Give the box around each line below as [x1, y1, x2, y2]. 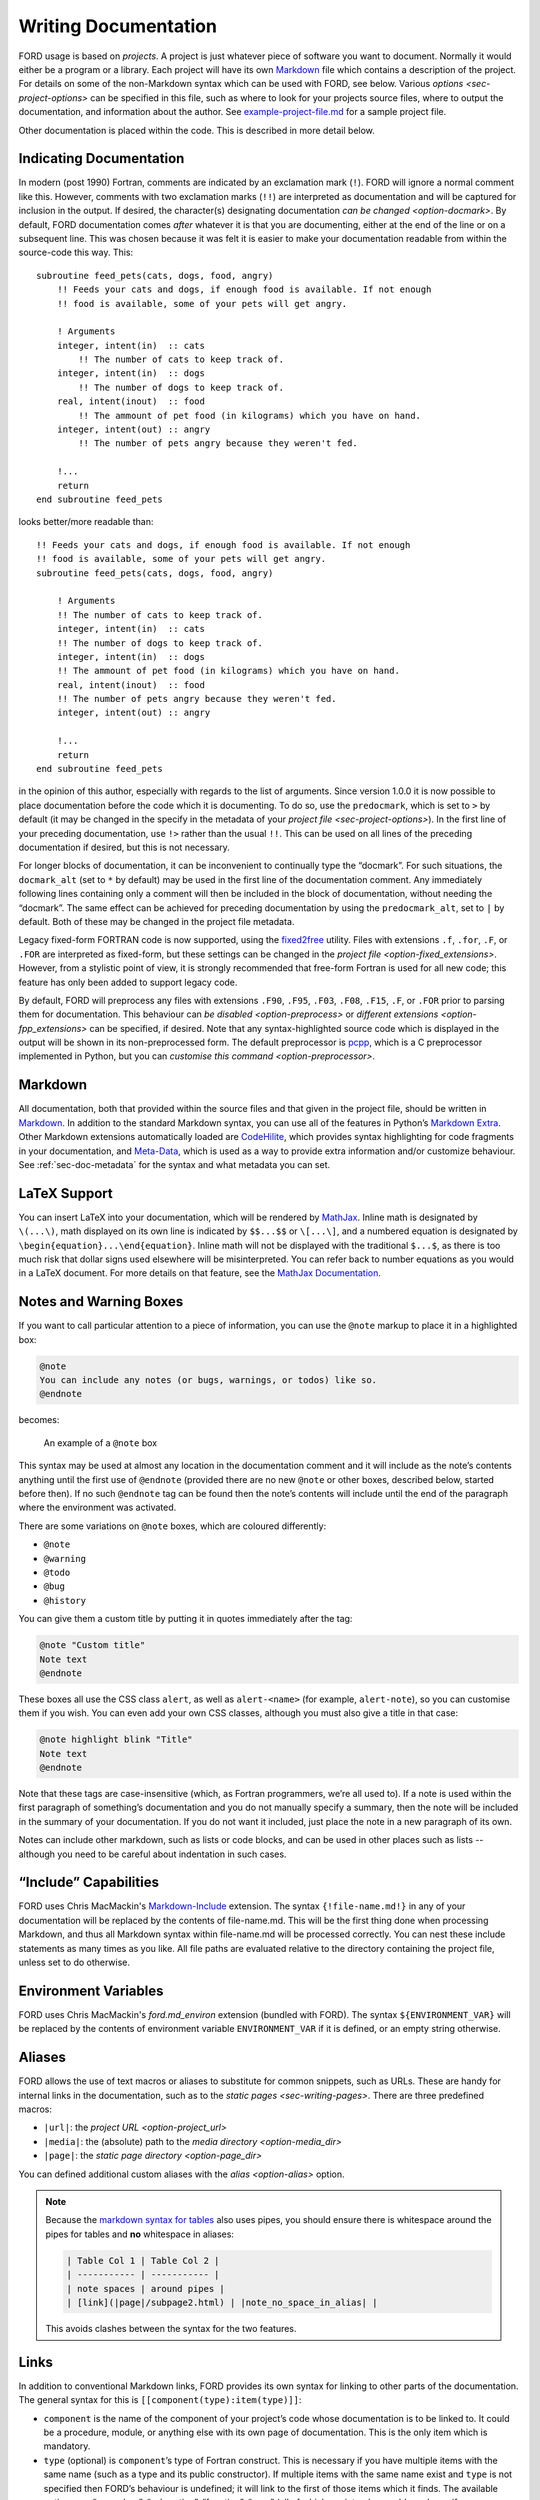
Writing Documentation [18, 15, 217, 37]
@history [43, 1595, 87, 1606]
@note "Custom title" [39, 1640, 146, 1651]
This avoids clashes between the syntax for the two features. [45, 2322, 297, 2334]
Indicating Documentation [18, 150, 185, 167]
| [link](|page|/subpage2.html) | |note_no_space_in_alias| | [66, 2296, 378, 2308]
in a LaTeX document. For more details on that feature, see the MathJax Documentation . [18, 1267, 382, 1279]
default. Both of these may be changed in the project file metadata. [18, 915, 295, 927]
